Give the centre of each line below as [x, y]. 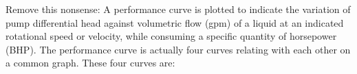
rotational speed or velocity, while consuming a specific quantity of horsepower [171, 36]
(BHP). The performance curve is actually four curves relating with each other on [178, 49]
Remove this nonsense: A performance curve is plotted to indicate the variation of [178, 9]
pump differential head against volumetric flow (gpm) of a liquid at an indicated [175, 22]
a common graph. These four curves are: [90, 63]
